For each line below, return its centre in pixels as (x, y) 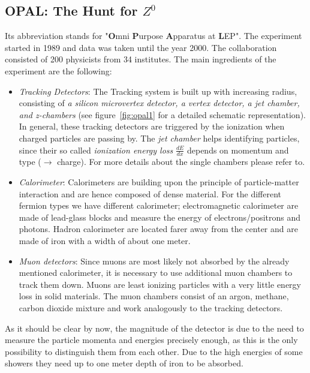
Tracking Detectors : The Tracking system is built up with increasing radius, (158, 91)
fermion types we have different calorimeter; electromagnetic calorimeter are (159, 205)
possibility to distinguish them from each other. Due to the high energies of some (154, 351)
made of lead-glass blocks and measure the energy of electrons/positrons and (160, 217)
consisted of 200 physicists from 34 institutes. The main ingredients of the (141, 59)
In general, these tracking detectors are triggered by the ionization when (152, 126)
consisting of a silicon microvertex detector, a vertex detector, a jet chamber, (159, 103)
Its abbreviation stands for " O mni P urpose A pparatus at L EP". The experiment (154, 36)
